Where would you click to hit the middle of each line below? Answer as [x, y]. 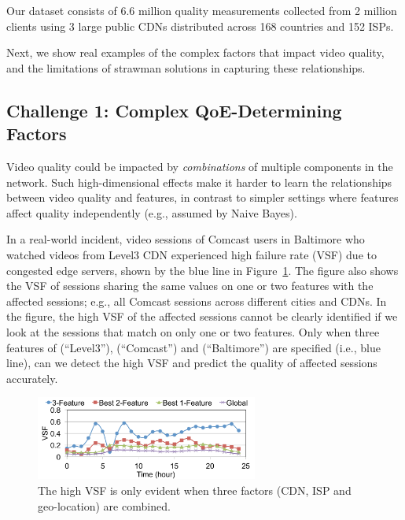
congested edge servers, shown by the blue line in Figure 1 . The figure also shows [202, 270]
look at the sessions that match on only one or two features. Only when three [193, 331]
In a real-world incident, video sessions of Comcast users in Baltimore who [186, 239]
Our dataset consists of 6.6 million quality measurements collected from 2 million [202, 10]
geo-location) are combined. [104, 505]
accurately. [32, 378]
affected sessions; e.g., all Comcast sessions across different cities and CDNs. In [197, 301]
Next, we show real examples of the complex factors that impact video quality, [195, 52]
